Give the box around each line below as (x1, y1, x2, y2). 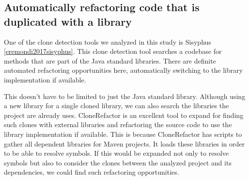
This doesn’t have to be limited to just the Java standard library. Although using (4, 91, 246, 101)
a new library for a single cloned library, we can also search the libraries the (4, 100, 229, 111)
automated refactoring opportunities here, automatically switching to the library (4, 65, 243, 75)
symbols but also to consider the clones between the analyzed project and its (4, 157, 232, 167)
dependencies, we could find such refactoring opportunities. (4, 167, 179, 177)
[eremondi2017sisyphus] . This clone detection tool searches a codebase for (4, 46, 222, 56)
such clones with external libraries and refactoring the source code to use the (4, 119, 232, 130)
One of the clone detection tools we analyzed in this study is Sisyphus (4, 36, 211, 47)
